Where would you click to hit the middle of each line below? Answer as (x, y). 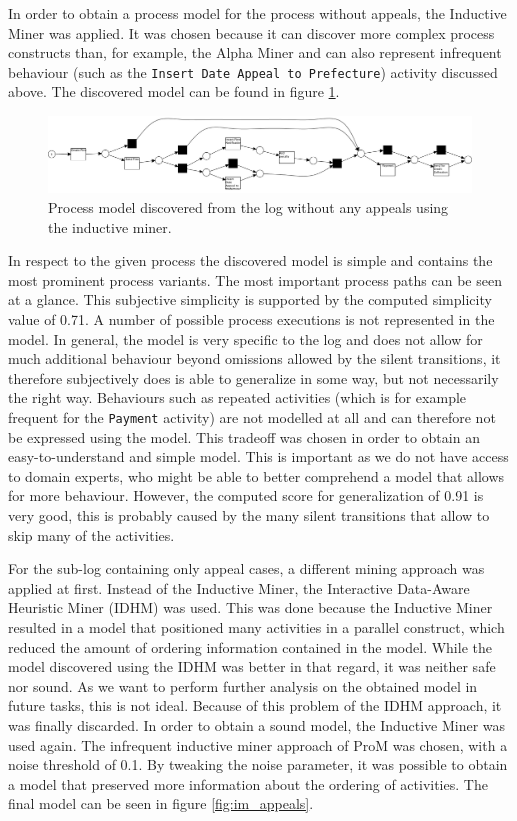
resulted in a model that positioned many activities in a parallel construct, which (256, 626)
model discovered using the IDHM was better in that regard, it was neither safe (252, 666)
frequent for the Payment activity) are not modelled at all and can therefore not (252, 416)
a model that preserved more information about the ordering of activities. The (248, 783)
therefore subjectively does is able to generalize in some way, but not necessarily (253, 377)
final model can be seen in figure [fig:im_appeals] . (161, 803)
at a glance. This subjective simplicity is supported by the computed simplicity (250, 299)
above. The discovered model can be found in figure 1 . (174, 91)
